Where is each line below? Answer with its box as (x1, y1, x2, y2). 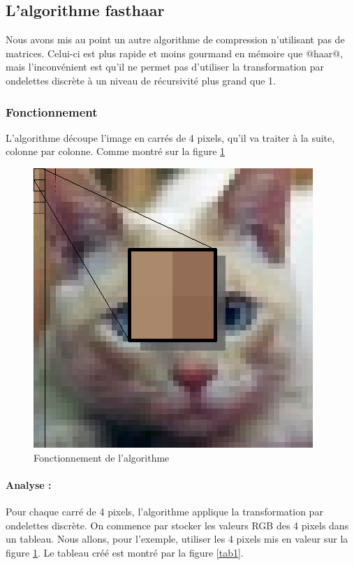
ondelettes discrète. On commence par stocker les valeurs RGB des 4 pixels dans (6, 518, 349, 532)
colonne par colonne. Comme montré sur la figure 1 (6, 144, 226, 159)
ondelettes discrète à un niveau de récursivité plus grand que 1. (6, 73, 276, 87)
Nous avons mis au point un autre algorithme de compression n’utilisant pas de (6, 32, 345, 47)
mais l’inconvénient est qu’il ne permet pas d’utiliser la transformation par (6, 59, 324, 74)
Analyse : (6, 477, 52, 492)
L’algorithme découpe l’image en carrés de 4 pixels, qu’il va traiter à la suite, (6, 130, 335, 145)
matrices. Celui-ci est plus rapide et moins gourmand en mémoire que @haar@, (6, 45, 344, 60)
